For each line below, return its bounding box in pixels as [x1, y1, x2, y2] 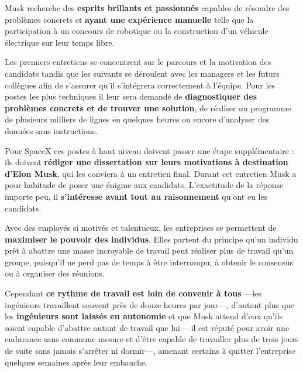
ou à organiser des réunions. [5, 267, 105, 279]
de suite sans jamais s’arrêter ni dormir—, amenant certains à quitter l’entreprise [5, 344, 296, 357]
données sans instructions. [5, 124, 98, 136]
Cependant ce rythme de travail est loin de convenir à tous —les [5, 287, 261, 299]
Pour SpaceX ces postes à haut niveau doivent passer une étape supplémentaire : [5, 144, 294, 156]
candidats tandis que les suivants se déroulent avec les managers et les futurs [5, 67, 280, 79]
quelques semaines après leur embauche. [5, 356, 147, 368]
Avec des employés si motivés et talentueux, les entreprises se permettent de [5, 221, 277, 234]
